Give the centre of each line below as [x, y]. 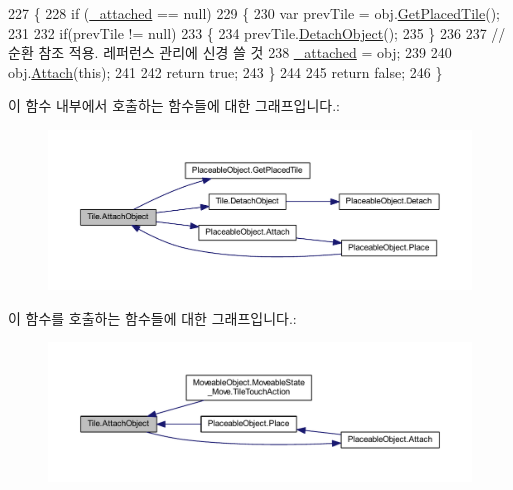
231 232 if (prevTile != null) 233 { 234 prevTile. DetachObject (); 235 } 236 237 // [257, 32]
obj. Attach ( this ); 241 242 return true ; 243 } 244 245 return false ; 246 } [225, 71]
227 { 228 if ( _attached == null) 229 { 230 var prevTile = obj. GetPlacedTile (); [254, 13]
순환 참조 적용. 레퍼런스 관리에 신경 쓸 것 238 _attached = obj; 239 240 [230, 52]
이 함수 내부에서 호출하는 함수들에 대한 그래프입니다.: [174, 105]
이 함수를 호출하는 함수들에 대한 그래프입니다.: [152, 317]
